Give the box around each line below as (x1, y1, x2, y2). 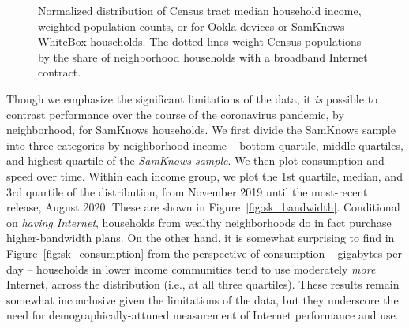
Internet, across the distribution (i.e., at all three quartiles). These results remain (6, 276, 400, 293)
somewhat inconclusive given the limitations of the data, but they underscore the (6, 291, 399, 307)
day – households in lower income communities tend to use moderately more (6, 260, 376, 277)
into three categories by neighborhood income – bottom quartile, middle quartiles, (6, 136, 403, 153)
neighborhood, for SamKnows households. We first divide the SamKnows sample (6, 121, 396, 138)
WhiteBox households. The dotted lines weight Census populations (38, 33, 362, 50)
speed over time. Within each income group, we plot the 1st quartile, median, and (6, 167, 403, 184)
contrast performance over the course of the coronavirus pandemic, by (6, 106, 344, 122)
